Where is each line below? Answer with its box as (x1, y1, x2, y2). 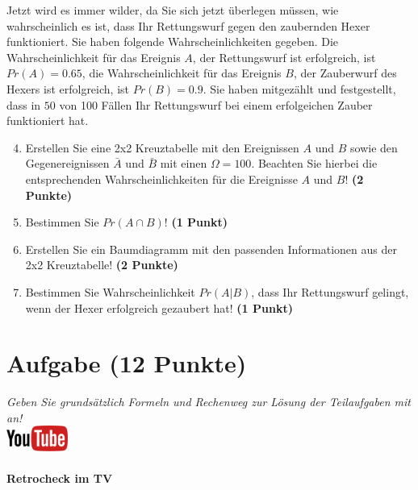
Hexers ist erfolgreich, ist (6, 80, 129, 97)
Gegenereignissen (25, 155, 110, 172)
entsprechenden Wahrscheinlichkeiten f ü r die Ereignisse (25, 170, 298, 187)
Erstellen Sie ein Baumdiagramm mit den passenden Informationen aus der (25, 240, 397, 257)
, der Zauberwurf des (293, 64, 397, 81)
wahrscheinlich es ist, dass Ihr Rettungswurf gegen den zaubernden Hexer (6, 17, 370, 34)
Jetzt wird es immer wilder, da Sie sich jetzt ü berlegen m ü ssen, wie (6, 2, 339, 18)
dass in (6, 96, 41, 113)
